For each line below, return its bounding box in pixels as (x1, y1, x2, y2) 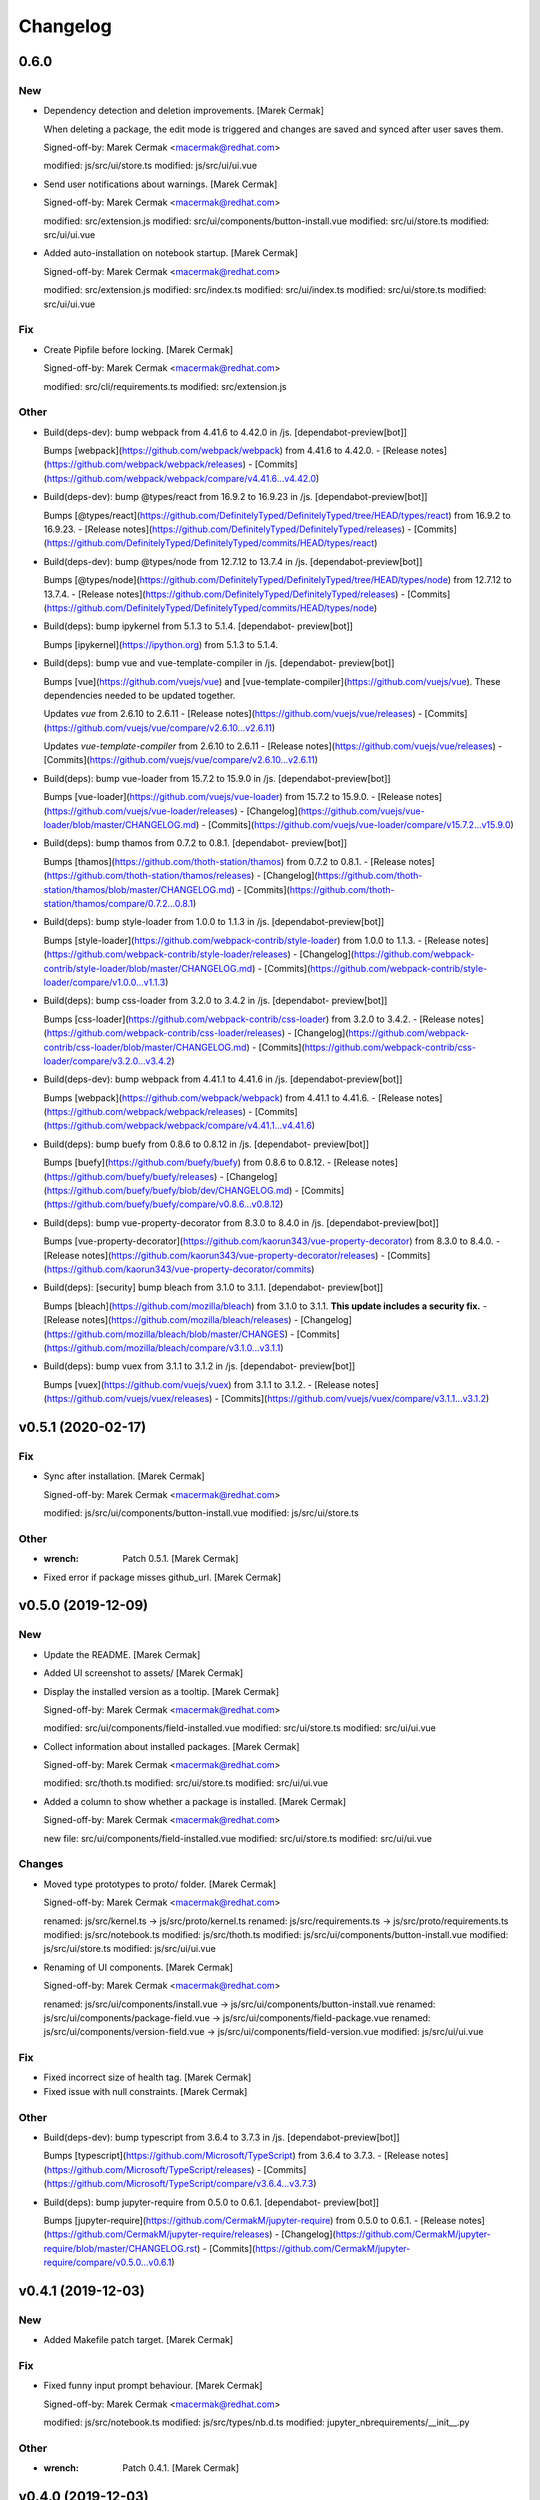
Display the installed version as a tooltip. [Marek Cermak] (43, 1685, 280, 1697)
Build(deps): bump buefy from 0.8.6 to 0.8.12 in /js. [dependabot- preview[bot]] (43, 1138, 370, 1150)
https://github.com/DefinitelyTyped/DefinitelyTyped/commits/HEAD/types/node (46, 601, 375, 614)
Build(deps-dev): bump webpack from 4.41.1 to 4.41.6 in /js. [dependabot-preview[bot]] (43, 1073, 403, 1085)
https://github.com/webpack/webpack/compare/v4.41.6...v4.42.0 (46, 472, 317, 484)
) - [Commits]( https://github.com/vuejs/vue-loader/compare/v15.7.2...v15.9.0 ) (195, 819, 514, 831)
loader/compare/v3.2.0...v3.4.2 (43, 1055, 172, 1067)
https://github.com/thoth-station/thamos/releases (46, 870, 252, 882)
